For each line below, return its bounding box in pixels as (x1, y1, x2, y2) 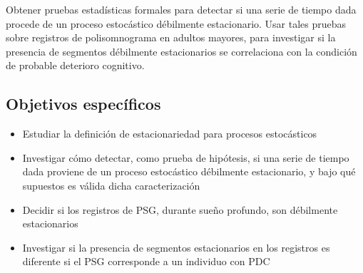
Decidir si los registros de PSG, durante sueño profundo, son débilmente (22, 202, 338, 217)
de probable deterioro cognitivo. (6, 58, 145, 73)
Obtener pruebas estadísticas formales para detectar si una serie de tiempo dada (6, 2, 357, 16)
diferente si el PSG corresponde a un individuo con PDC (22, 254, 270, 269)
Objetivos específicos (6, 93, 161, 115)
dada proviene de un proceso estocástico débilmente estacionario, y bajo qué (22, 164, 356, 179)
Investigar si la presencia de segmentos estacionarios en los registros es (22, 239, 330, 254)
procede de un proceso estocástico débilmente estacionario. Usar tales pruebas (6, 16, 347, 31)
